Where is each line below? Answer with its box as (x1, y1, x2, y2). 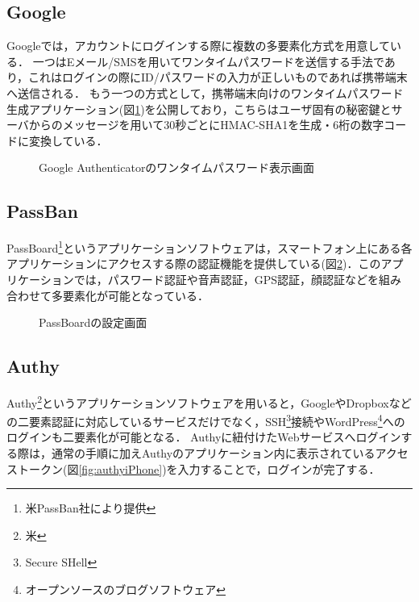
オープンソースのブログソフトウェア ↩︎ (25, 581, 226, 598)
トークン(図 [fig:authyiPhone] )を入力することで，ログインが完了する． (17, 460, 380, 477)
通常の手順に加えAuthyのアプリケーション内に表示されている (51, 445, 375, 462)
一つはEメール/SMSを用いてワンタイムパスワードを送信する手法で (32, 52, 384, 69)
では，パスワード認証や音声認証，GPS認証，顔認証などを (73, 271, 380, 287)
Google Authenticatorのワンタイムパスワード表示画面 (39, 159, 315, 176)
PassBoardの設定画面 (39, 314, 147, 331)
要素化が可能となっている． (62, 286, 209, 303)
